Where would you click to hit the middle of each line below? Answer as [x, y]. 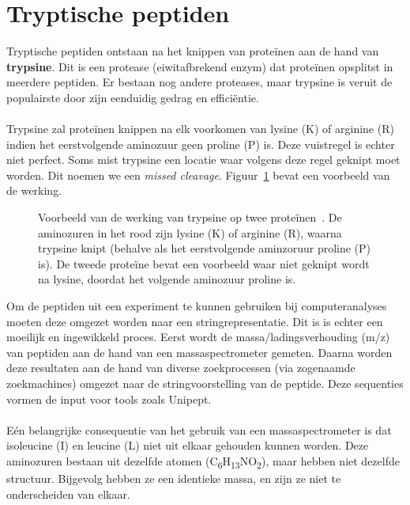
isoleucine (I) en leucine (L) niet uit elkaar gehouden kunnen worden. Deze [188, 445]
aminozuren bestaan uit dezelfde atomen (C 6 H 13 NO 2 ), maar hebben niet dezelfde [203, 461]
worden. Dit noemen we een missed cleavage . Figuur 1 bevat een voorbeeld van [198, 175]
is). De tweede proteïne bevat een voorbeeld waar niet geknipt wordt [204, 263]
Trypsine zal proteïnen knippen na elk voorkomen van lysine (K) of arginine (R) [200, 129]
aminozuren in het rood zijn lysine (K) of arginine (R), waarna [190, 232]
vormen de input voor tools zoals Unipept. [109, 399]
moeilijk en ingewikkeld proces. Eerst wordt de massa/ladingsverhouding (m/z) [198, 337]
